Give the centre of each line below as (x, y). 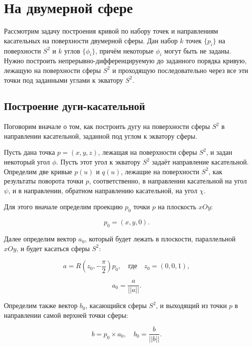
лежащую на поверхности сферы (52, 70)
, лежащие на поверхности (160, 171)
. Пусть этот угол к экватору (98, 162)
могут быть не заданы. (198, 50)
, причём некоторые (124, 50)
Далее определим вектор (40, 239)
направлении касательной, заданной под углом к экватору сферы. (101, 136)
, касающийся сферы (116, 305)
